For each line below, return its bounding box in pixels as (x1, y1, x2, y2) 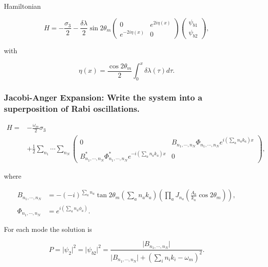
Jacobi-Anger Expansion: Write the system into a (4, 91, 203, 103)
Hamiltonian (4, 1, 41, 11)
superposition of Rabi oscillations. (4, 103, 140, 115)
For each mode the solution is (4, 224, 92, 234)
